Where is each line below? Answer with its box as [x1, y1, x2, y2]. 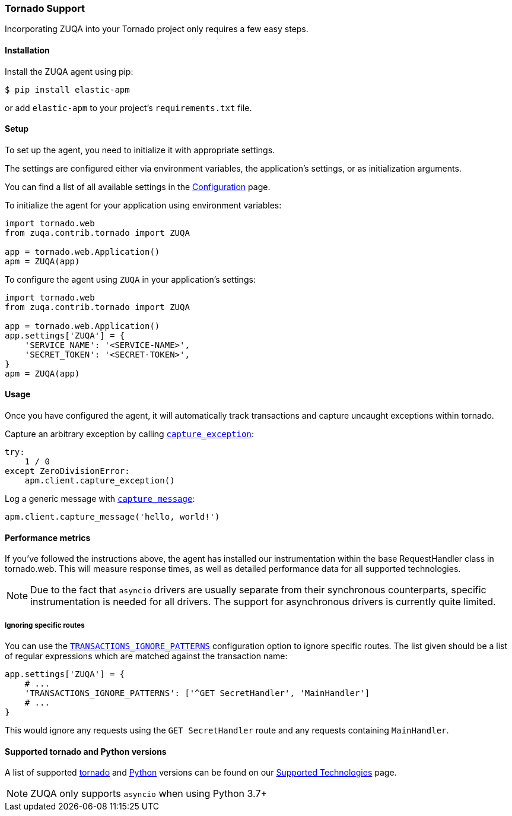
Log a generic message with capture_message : [5, 494, 195, 504]
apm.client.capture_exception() [24, 476, 175, 486]
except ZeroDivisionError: [5, 466, 130, 476]
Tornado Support [5, 2, 85, 14]
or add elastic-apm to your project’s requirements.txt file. [5, 102, 252, 113]
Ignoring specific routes [5, 621, 85, 630]
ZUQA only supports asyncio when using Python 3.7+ [30, 787, 268, 800]
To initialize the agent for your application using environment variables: [5, 200, 282, 210]
